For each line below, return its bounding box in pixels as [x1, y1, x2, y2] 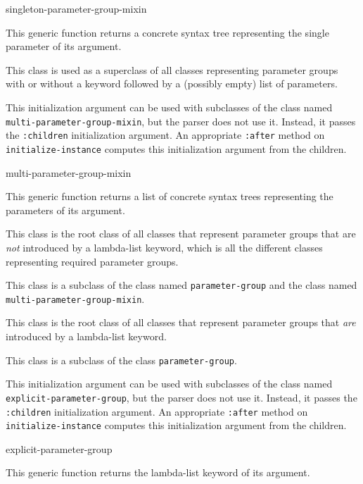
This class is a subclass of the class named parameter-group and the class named [6, 278, 357, 292]
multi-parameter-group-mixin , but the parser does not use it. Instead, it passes [6, 113, 356, 128]
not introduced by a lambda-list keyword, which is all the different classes [6, 240, 323, 254]
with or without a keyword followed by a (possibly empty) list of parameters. [6, 76, 338, 91]
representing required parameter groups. [6, 254, 179, 268]
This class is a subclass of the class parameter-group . [6, 352, 237, 367]
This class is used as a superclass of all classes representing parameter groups [6, 62, 338, 77]
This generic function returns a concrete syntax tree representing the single [6, 25, 329, 39]
